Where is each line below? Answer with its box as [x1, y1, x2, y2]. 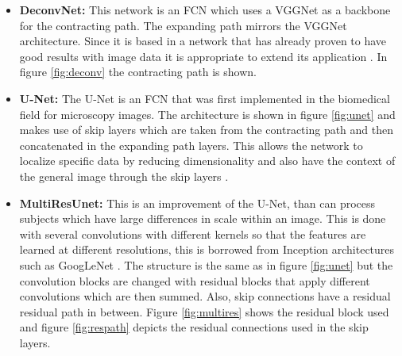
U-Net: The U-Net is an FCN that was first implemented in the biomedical [19, 90, 390, 106]
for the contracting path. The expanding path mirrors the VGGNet [19, 17, 347, 33]
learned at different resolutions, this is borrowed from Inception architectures [19, 241, 395, 258]
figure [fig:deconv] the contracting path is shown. [19, 63, 257, 80]
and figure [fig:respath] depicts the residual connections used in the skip [19, 319, 369, 335]
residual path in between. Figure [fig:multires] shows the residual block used [19, 303, 389, 320]
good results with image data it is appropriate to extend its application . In [19, 48, 388, 64]
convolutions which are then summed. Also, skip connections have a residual [19, 288, 391, 304]
